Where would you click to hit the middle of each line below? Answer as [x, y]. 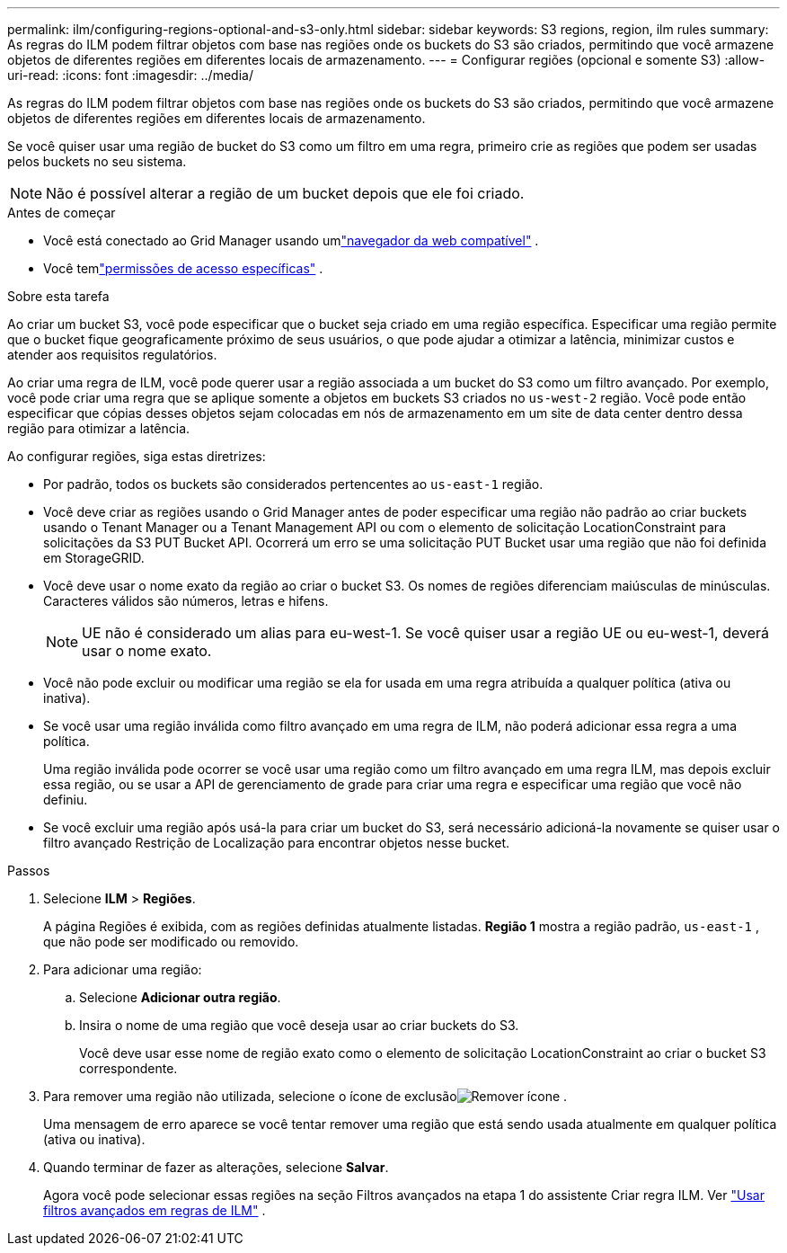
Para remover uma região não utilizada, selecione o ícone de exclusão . [305, 1096]
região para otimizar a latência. [99, 428]
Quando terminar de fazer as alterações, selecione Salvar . [216, 1167]
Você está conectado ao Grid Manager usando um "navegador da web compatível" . [291, 240]
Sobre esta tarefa [58, 296]
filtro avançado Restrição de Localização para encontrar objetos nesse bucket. [276, 843]
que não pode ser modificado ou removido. [171, 942]
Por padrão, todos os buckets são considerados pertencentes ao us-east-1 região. [293, 484]
